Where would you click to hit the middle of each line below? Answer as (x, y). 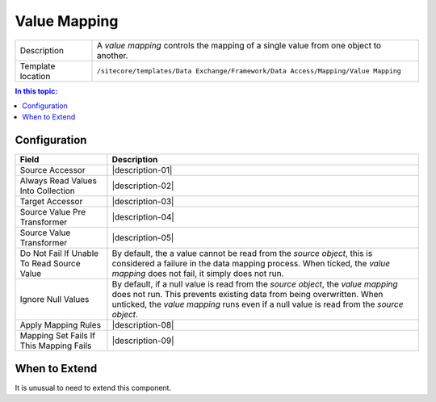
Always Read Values (58, 181)
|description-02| (143, 186)
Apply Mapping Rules (60, 325)
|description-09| (143, 341)
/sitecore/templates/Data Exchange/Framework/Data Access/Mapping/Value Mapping (249, 71)
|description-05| (143, 238)
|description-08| (143, 325)
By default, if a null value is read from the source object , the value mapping (255, 284)
